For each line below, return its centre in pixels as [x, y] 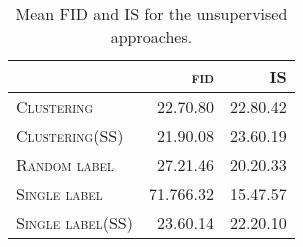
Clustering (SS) [70, 135]
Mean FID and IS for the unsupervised [151, 13]
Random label [65, 164]
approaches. [151, 36]
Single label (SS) [74, 222]
